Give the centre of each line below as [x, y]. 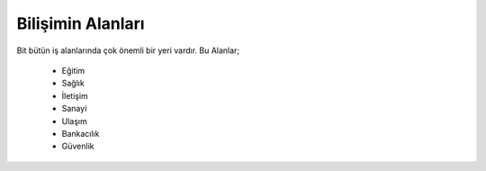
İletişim [75, 95]
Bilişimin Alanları [81, 23]
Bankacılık [81, 133]
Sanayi [74, 109]
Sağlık [73, 83]
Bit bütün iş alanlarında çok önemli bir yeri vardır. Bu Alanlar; [128, 50]
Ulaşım [74, 121]
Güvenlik [78, 146]
